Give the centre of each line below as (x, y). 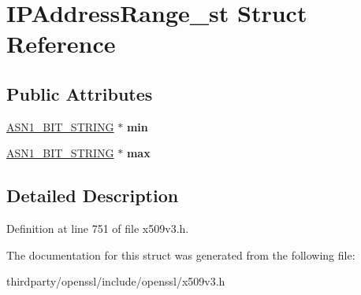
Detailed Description (93, 195)
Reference (61, 44)
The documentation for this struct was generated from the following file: (181, 254)
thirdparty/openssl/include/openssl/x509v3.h (116, 281)
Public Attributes (80, 93)
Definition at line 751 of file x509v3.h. (98, 229)
